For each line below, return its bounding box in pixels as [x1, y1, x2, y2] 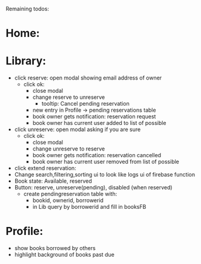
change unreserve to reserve [32, 145, 105, 152]
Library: [5, 54, 47, 68]
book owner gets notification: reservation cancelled [32, 152, 162, 159]
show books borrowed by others [14, 245, 96, 252]
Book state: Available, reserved [14, 177, 92, 184]
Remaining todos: [5, 5, 50, 12]
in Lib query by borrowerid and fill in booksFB [32, 203, 147, 211]
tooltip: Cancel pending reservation [41, 100, 130, 107]
